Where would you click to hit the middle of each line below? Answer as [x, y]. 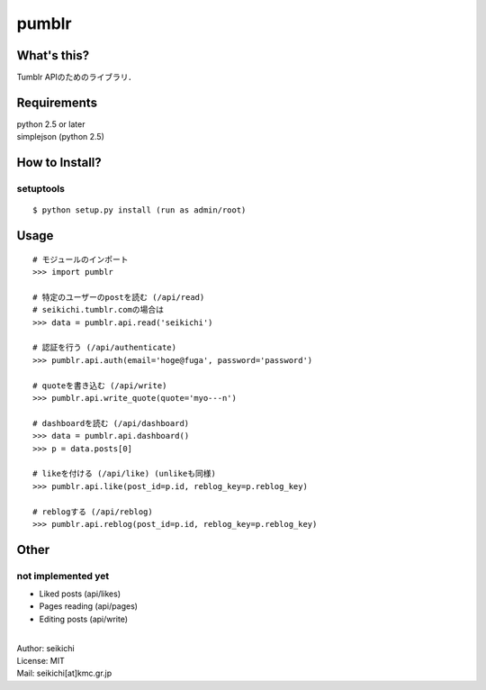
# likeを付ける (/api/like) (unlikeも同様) [124, 474]
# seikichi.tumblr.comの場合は [99, 310]
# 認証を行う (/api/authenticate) [105, 348]
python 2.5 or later [51, 124]
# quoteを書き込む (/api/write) [100, 386]
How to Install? [59, 163]
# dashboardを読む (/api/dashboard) [111, 423]
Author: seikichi [46, 648]
